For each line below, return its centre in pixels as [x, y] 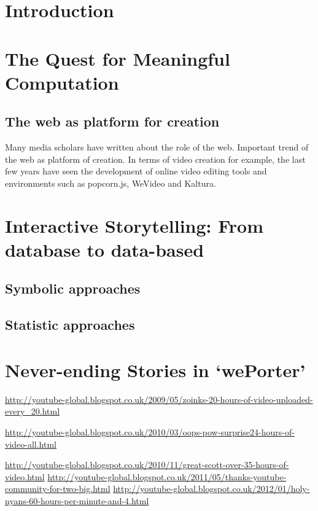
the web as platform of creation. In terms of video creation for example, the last [155, 159]
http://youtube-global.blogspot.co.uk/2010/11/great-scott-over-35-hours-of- [147, 465]
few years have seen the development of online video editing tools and [136, 171]
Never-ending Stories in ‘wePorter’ [155, 369]
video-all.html [31, 444]
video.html [25, 476]
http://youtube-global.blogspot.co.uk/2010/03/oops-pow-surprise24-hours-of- [150, 431]
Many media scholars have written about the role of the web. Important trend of [157, 147]
